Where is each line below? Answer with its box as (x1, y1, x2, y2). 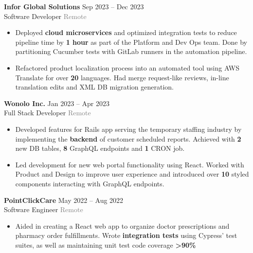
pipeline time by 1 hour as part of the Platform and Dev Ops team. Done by (15, 36, 247, 47)
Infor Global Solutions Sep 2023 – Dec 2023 (4, 1, 144, 11)
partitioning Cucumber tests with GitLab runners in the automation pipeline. (15, 46, 247, 56)
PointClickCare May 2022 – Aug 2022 (4, 195, 124, 205)
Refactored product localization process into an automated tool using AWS (15, 62, 240, 72)
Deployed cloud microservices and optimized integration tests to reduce (15, 27, 237, 37)
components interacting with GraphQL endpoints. (15, 178, 164, 188)
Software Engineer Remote (4, 204, 83, 215)
